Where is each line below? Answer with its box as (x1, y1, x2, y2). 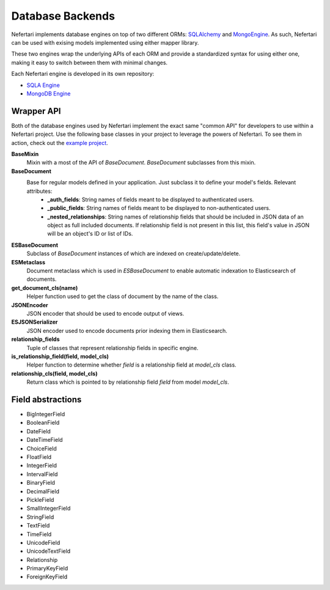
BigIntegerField (26, 411, 65, 418)
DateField (26, 427, 51, 435)
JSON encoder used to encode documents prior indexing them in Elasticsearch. (26, 327, 227, 334)
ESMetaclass (11, 258, 46, 266)
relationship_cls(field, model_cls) (11, 370, 98, 377)
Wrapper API (11, 106, 61, 116)
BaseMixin (11, 150, 39, 157)
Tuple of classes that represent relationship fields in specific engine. (26, 344, 199, 351)
